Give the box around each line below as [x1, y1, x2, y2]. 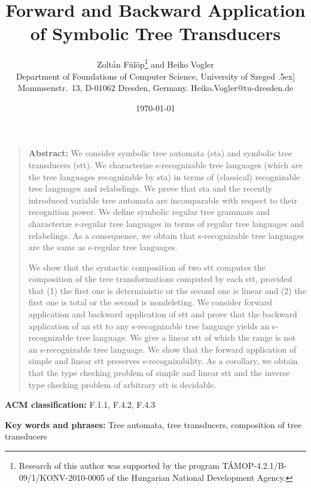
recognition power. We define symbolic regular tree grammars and [28, 205, 270, 218]
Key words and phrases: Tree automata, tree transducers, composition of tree [5, 418, 301, 431]
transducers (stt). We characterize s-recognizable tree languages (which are [28, 158, 303, 171]
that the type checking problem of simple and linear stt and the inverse [28, 366, 290, 379]
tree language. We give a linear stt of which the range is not [76, 331, 296, 344]
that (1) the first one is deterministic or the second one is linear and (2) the [28, 284, 306, 296]
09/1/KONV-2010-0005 [19, 471, 105, 483]
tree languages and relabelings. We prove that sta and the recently [28, 182, 272, 195]
